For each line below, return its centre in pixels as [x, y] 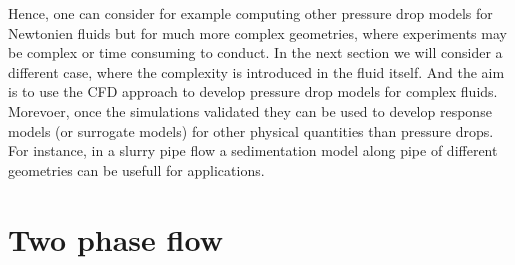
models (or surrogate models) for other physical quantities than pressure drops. [251, 130]
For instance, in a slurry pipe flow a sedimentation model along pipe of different [253, 150]
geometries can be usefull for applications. [136, 169]
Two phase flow [115, 238]
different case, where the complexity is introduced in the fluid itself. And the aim [256, 71]
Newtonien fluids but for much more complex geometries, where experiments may [257, 32]
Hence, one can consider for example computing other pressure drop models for [250, 13]
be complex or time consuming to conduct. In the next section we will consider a [255, 52]
